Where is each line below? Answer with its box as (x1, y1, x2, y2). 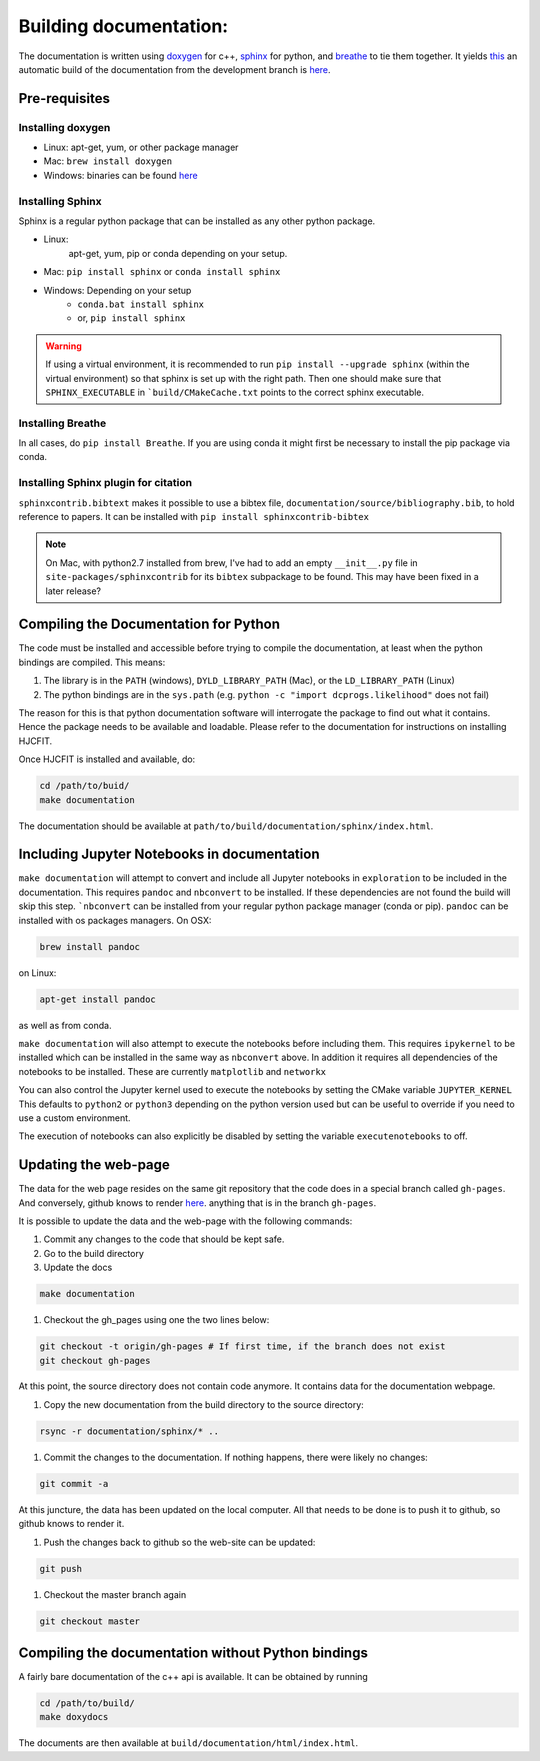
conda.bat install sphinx (77, 298, 205, 310)
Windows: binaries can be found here (43, 169, 199, 181)
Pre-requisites (18, 90, 110, 107)
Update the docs (43, 1261, 113, 1274)
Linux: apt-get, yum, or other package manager (43, 141, 239, 154)
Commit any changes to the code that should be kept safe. (43, 1233, 285, 1245)
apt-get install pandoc (39, 993, 157, 1005)
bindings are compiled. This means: (18, 656, 166, 668)
